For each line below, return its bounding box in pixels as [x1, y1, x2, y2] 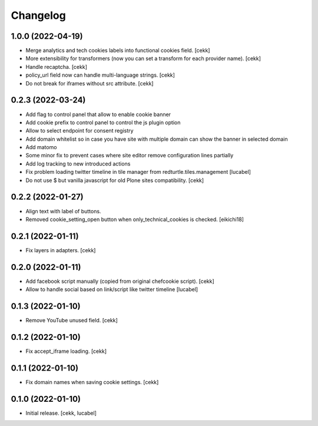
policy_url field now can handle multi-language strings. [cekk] [25, 71, 175, 79]
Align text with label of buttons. [25, 207, 101, 214]
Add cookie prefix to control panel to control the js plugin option [25, 118, 181, 126]
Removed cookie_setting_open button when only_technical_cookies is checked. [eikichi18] [25, 216, 244, 223]
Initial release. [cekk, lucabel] [25, 410, 97, 417]
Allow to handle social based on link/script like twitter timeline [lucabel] [25, 286, 198, 293]
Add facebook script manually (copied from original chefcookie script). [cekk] [25, 278, 214, 285]
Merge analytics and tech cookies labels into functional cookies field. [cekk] [25, 47, 210, 54]
